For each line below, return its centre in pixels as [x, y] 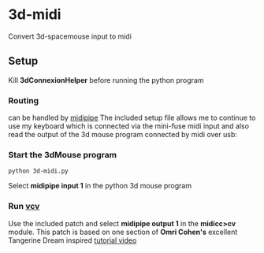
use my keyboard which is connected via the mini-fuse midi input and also [129, 126]
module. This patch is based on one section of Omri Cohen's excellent [123, 232]
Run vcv [24, 206]
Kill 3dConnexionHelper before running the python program [106, 80]
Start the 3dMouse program [62, 154]
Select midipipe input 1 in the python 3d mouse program [100, 186]
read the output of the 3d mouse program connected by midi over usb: [123, 135]
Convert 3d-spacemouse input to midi [70, 36]
